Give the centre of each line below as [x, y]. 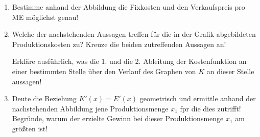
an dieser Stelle [230, 71]
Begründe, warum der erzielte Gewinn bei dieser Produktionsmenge [118, 118]
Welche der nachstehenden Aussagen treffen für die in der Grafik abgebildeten [134, 34]
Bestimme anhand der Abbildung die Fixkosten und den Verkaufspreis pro [128, 7]
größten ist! [30, 128]
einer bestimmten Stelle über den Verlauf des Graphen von [104, 71]
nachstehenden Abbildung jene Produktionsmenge [90, 108]
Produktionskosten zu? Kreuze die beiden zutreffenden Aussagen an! [119, 44]
